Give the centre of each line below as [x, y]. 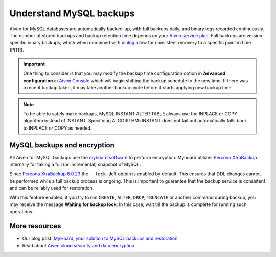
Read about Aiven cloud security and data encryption [78, 245]
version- [256, 35]
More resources [35, 226]
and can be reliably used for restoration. [52, 188]
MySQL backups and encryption [62, 145]
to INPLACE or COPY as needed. [57, 128]
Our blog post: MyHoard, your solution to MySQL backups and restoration [100, 238]
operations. [21, 212]
